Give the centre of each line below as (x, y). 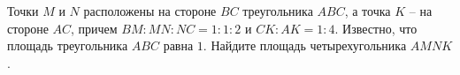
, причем (94, 28)
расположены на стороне (150, 11)
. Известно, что (376, 28)
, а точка (368, 11)
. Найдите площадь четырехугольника (305, 45)
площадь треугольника (68, 45)
